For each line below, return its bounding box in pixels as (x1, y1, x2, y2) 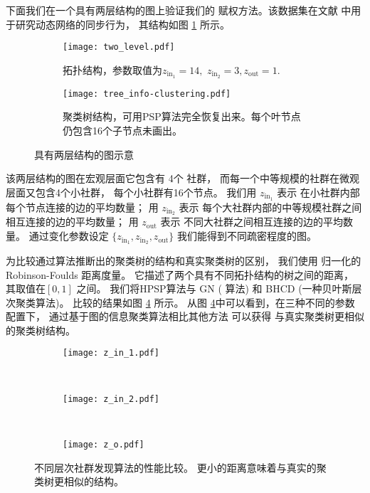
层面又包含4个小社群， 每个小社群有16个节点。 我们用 (6, 184, 257, 199)
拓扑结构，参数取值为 (63, 62, 162, 77)
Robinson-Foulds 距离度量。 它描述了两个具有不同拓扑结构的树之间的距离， (6, 267, 354, 282)
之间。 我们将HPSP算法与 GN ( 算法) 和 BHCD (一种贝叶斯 (76, 281, 352, 296)
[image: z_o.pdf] (63, 439, 144, 450)
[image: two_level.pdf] (63, 42, 175, 53)
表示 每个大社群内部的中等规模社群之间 (179, 199, 362, 214)
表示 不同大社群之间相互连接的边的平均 (160, 214, 344, 229)
